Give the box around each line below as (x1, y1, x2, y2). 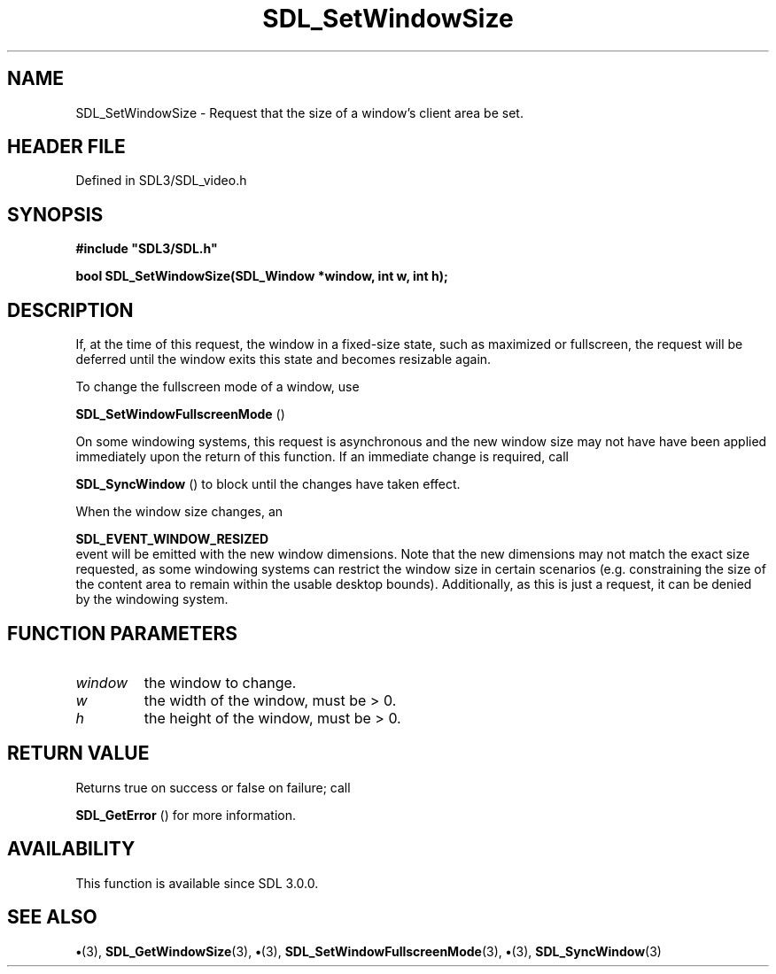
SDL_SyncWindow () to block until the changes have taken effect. (75, 476, 461, 492)
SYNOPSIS (7, 203, 104, 226)
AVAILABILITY (7, 838, 136, 861)
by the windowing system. (75, 591, 229, 607)
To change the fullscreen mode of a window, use (75, 379, 360, 395)
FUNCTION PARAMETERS (7, 622, 237, 645)
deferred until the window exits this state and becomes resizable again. (75, 352, 492, 367)
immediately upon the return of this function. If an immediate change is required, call (75, 449, 569, 465)
